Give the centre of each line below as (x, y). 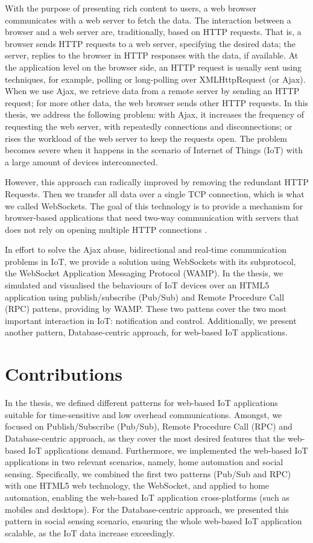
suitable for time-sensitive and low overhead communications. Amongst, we (144, 414)
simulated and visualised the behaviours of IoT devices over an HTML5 (137, 285)
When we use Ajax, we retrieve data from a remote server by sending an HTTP (152, 91)
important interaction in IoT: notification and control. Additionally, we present (151, 320)
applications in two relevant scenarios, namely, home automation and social (144, 462)
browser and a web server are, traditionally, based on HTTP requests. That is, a (153, 32)
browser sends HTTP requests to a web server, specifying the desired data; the (150, 43)
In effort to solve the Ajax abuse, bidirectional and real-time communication (146, 249)
